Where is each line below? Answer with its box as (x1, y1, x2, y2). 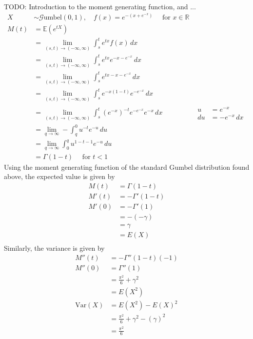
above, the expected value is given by (4, 171, 115, 181)
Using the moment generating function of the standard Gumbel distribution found (4, 161, 250, 172)
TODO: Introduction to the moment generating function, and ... (4, 1, 196, 11)
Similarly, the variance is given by (4, 243, 105, 253)
